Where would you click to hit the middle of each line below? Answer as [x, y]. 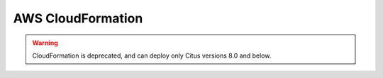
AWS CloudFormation [78, 18]
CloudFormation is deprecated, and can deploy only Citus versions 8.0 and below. [152, 56]
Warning [45, 43]
